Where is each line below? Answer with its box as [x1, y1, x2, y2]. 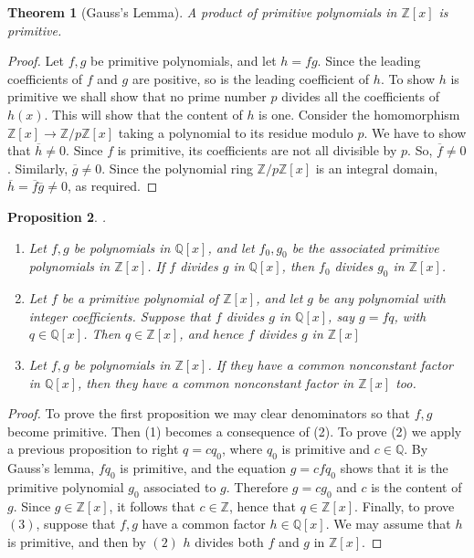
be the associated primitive [291, 237, 439, 257]
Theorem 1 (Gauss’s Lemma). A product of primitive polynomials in [7, 3, 397, 21]
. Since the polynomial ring [101, 158, 253, 177]
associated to [143, 477, 216, 496]
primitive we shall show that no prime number [7, 87, 267, 106]
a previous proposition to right [7, 439, 179, 458]
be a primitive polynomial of [61, 289, 219, 308]
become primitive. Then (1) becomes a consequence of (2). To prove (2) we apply [7, 421, 462, 440]
